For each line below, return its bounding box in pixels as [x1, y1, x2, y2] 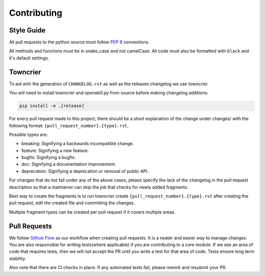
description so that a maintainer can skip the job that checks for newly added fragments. [9, 184, 188, 190]
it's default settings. [9, 55, 49, 61]
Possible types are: [9, 131, 48, 137]
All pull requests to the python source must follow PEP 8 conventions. [9, 39, 150, 45]
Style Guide [9, 26, 46, 34]
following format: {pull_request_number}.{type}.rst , [9, 123, 129, 128]
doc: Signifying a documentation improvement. [21, 161, 116, 167]
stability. [9, 255, 26, 261]
